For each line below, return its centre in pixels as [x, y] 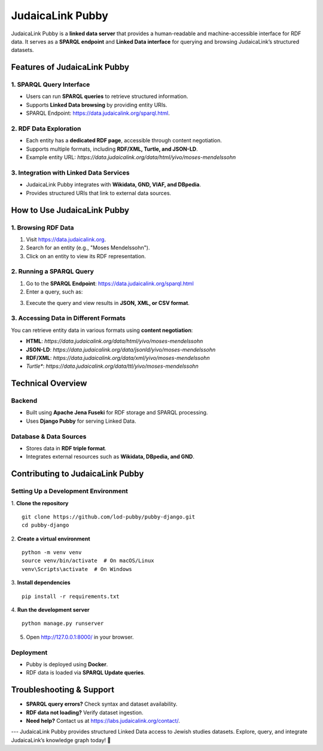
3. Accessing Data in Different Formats [68, 318]
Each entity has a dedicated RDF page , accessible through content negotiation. [124, 141]
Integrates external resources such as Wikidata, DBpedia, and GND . [110, 457]
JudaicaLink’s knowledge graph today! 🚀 [61, 740]
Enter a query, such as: [54, 292]
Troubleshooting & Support [63, 690]
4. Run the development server [50, 610]
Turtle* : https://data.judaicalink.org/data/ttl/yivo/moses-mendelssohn [112, 366]
